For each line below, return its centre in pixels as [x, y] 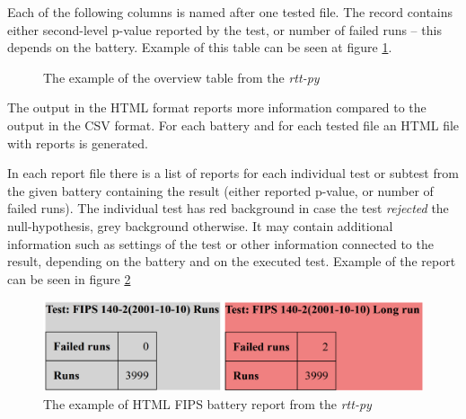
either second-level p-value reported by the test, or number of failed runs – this [224, 29]
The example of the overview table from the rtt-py [181, 77]
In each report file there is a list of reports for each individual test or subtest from [233, 173]
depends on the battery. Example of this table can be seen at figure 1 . [200, 47]
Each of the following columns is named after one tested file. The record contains [230, 12]
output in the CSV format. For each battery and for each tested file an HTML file [233, 125]
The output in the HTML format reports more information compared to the [217, 107]
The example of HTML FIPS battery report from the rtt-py [207, 403]
